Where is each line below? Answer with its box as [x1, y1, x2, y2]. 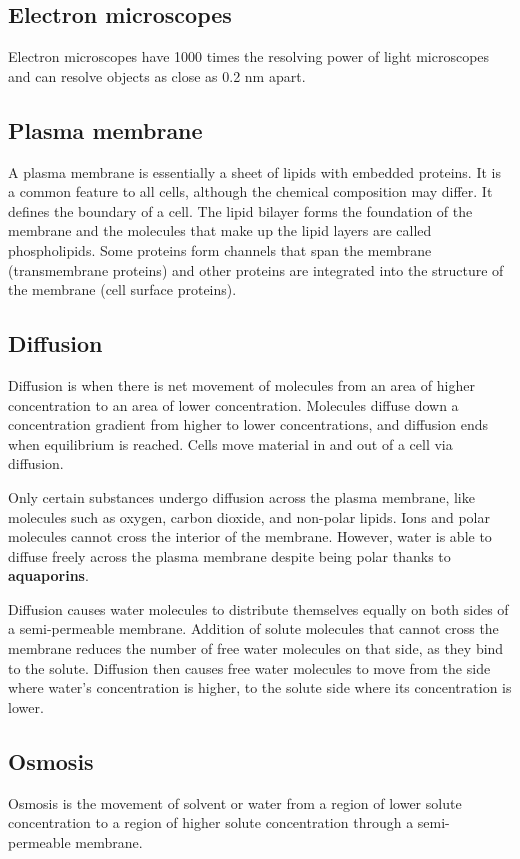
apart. [268, 65, 306, 86]
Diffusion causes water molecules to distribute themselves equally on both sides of [8, 598, 509, 619]
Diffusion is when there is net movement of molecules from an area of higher [8, 374, 475, 395]
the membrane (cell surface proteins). [8, 279, 237, 300]
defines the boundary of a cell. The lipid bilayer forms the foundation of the [8, 200, 473, 221]
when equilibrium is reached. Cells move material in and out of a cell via [8, 433, 453, 454]
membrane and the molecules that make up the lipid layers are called [8, 220, 432, 241]
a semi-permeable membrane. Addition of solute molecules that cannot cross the [8, 618, 499, 639]
